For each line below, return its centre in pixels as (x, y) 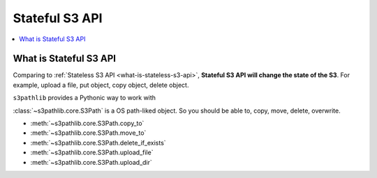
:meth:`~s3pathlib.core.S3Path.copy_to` (87, 123)
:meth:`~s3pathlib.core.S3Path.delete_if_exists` (98, 143)
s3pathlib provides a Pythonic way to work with (84, 98)
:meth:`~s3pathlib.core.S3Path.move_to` (88, 133)
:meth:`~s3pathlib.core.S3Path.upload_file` (92, 152)
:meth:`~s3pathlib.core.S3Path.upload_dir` (91, 162)
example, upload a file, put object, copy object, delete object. (101, 85)
